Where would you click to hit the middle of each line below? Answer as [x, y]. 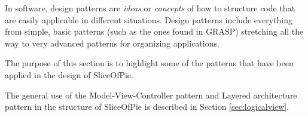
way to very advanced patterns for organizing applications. [112, 43]
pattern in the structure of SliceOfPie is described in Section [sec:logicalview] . [147, 107]
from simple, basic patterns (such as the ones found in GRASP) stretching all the [154, 31]
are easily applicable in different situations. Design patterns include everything [149, 19]
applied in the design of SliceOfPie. [69, 74]
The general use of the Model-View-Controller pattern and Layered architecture [151, 95]
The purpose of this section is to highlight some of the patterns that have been [149, 63]
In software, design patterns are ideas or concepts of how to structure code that [150, 8]
